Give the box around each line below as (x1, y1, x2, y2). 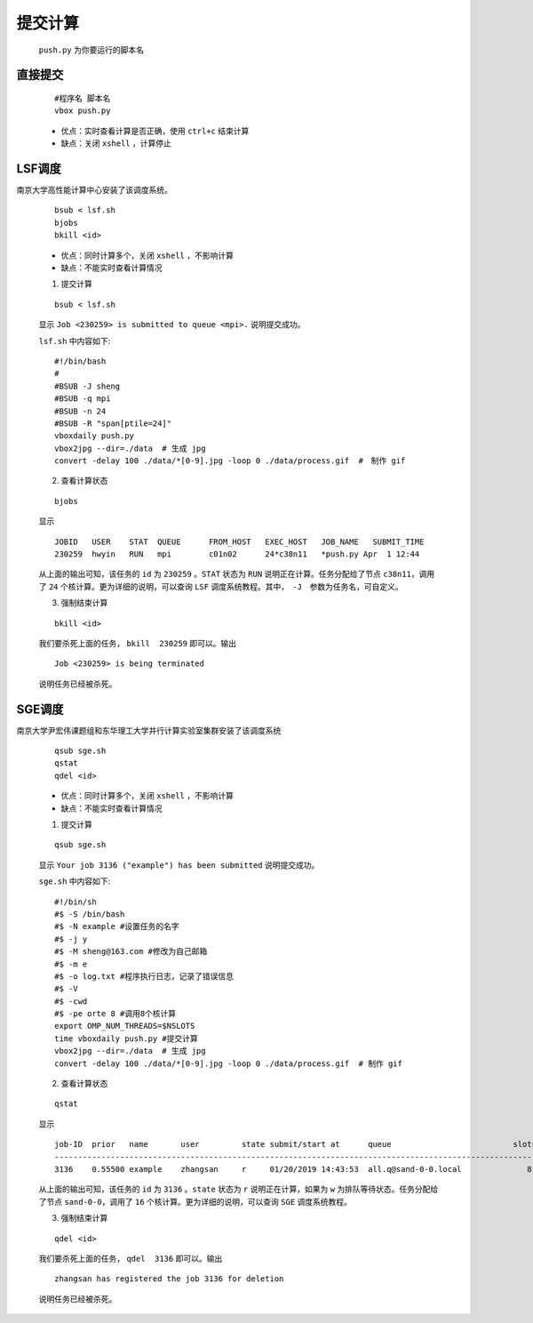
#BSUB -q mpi (54, 394, 111, 404)
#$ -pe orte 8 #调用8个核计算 (54, 1009, 177, 1019)
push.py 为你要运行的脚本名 (38, 44, 144, 55)
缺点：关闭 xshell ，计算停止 (60, 138, 172, 148)
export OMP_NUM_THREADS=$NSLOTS (54, 1021, 195, 1031)
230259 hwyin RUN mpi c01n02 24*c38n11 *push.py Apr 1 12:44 (54, 549, 420, 559)
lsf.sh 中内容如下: (38, 335, 111, 346)
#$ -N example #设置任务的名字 (54, 921, 179, 932)
